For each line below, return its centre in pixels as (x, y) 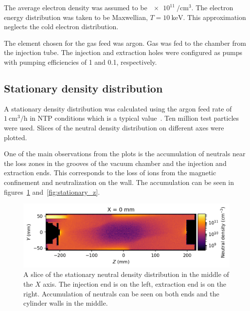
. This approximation (214, 17)
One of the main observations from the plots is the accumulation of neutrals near (125, 154)
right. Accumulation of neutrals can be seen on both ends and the (121, 293)
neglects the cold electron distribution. (61, 27)
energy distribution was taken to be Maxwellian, (76, 17)
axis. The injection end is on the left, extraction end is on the (135, 284)
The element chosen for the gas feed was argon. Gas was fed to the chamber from (125, 43)
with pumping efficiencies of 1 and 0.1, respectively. (80, 62)
